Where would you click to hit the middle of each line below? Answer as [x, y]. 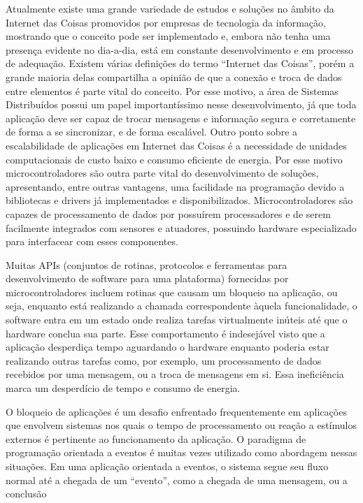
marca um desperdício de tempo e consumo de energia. [123, 388]
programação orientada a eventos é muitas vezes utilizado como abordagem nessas [181, 452]
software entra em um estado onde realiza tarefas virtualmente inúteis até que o [177, 320]
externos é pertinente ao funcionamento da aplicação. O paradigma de [156, 438]
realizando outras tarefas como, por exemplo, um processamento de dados [164, 360]
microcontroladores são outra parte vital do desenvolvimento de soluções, [162, 173]
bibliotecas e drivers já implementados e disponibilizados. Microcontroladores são [179, 200]
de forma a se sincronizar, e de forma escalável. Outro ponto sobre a [152, 132]
